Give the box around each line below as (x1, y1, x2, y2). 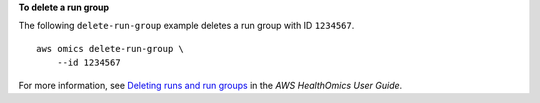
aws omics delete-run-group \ (36, 43, 185, 54)
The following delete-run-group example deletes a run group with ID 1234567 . (18, 20, 355, 32)
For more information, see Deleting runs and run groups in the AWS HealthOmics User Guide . (18, 79, 403, 91)
